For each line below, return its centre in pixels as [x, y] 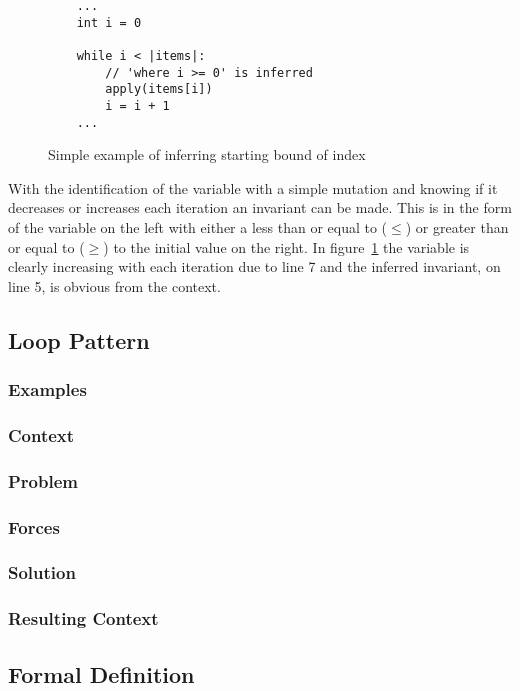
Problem [43, 480]
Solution [42, 572]
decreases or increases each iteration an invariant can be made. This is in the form [260, 207]
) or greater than [457, 227]
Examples [47, 389]
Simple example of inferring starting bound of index [207, 154]
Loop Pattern [79, 339]
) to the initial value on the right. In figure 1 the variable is [286, 246]
